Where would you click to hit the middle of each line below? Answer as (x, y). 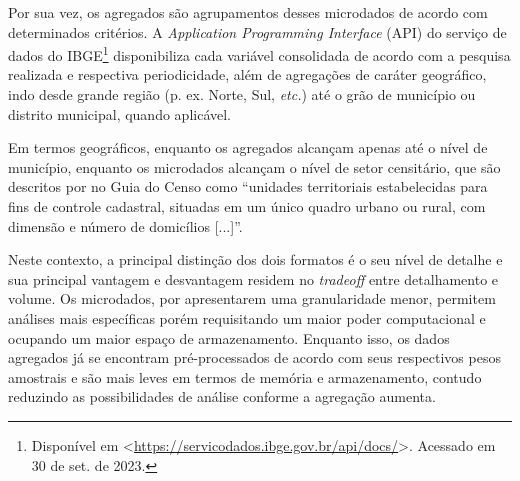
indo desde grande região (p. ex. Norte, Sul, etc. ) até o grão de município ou (242, 94)
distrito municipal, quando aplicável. (119, 113)
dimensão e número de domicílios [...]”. (125, 225)
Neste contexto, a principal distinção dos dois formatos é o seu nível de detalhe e (255, 259)
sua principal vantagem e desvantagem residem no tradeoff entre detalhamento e (253, 278)
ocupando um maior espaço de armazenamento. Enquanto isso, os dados (229, 337)
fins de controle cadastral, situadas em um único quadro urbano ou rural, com (247, 206)
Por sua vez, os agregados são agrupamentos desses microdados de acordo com (248, 12)
